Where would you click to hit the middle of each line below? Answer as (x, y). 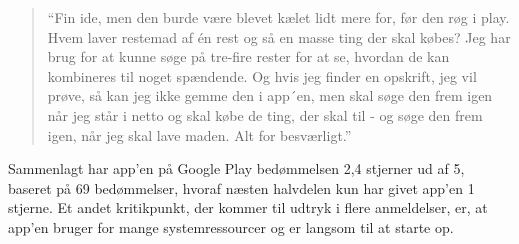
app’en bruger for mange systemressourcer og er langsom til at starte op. (231, 226)
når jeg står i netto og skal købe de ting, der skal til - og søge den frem (265, 114)
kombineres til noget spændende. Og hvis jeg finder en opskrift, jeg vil (262, 75)
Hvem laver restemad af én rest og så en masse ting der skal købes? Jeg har (279, 36)
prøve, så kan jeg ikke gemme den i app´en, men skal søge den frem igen (270, 95)
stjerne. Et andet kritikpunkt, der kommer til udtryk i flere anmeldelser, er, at (248, 207)
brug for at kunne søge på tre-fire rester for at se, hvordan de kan (248, 56)
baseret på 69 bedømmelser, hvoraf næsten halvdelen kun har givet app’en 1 (241, 187)
